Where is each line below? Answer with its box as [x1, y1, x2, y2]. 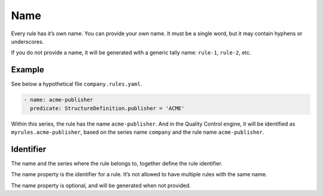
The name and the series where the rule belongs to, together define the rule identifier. [11, 160, 223, 167]
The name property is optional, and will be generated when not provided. [11, 182, 191, 189]
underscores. [11, 38, 44, 45]
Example [11, 65, 44, 75]
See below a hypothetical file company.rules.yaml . [11, 81, 142, 88]
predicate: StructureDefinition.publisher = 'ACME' [30, 105, 185, 112]
